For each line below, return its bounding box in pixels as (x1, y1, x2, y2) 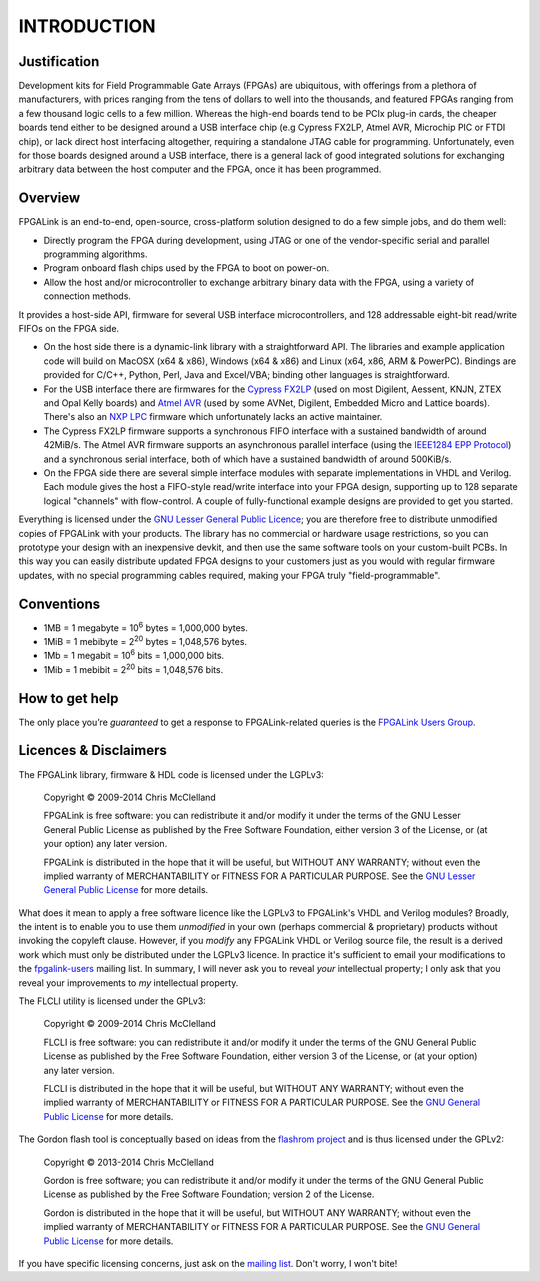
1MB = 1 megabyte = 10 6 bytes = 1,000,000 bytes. (43, 620, 249, 634)
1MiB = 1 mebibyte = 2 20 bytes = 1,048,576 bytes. (43, 634, 248, 647)
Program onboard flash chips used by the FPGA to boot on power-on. (43, 262, 330, 274)
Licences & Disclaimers (18, 742, 167, 759)
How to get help (18, 690, 119, 707)
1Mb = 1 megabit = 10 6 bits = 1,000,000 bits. (43, 648, 225, 662)
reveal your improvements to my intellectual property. (18, 976, 239, 989)
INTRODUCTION (18, 15, 156, 37)
